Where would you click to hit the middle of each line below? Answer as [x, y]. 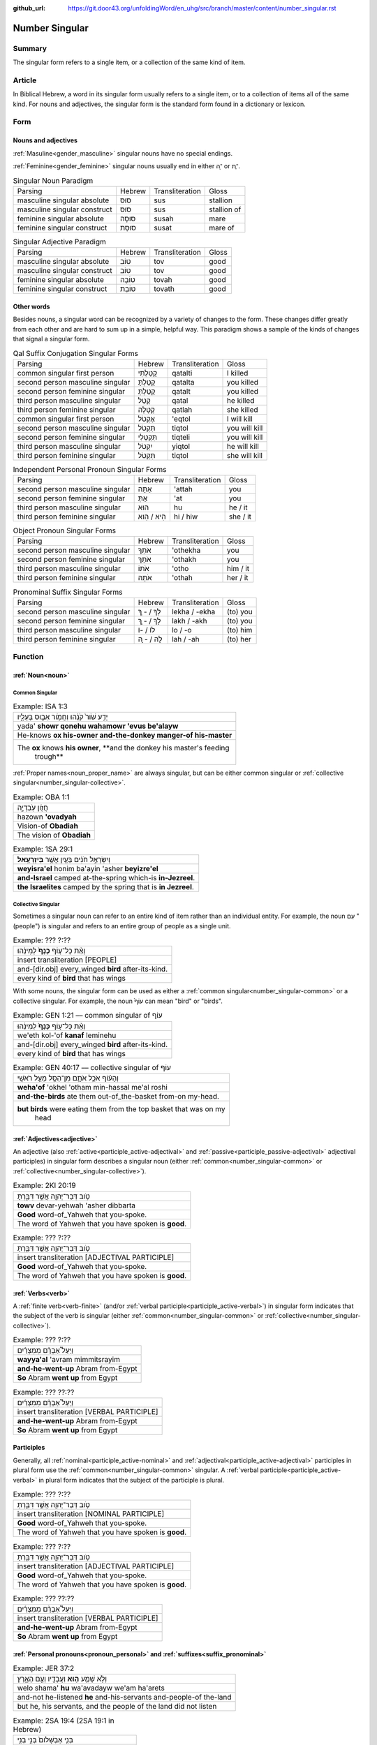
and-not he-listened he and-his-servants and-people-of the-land [124, 1698]
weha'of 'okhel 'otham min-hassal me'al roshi [92, 1087]
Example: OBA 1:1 [41, 797]
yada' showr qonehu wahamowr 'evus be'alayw [98, 726]
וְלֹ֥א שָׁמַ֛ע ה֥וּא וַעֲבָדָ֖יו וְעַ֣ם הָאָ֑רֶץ [62, 1679]
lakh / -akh [189, 621]
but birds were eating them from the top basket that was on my [121, 1108]
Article [25, 80]
